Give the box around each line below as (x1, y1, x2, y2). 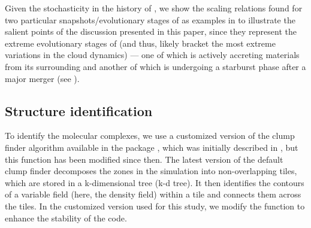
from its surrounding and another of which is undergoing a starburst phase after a (5, 60, 306, 72)
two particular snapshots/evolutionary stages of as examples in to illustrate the (5, 13, 295, 26)
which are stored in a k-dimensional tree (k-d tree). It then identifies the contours (5, 176, 304, 189)
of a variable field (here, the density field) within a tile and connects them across (5, 188, 301, 200)
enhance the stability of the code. (5, 211, 127, 224)
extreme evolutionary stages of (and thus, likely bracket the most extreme (5, 37, 276, 49)
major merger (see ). (5, 72, 80, 84)
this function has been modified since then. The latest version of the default (5, 153, 283, 165)
